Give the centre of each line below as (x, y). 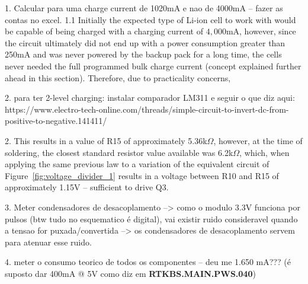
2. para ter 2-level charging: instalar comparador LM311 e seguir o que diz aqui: (150, 98)
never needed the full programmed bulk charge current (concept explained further (153, 66)
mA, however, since (261, 31)
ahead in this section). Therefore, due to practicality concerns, (118, 77)
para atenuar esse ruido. (48, 242)
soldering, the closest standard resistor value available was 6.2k (119, 152)
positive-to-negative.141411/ (56, 121)
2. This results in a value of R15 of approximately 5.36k (106, 140)
